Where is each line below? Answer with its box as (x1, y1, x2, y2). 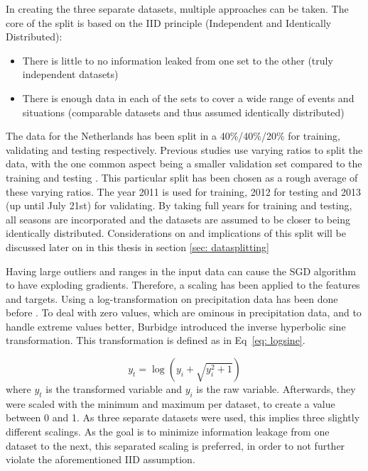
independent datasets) (22, 67, 119, 82)
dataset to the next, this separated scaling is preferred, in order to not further (6, 438, 345, 453)
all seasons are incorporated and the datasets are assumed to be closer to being (6, 211, 350, 226)
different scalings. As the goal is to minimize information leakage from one (6, 424, 330, 439)
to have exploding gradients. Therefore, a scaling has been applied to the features (6, 277, 360, 292)
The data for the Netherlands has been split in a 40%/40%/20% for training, (6, 128, 340, 143)
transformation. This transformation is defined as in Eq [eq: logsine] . (6, 333, 305, 348)
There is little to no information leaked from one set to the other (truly (22, 52, 333, 67)
